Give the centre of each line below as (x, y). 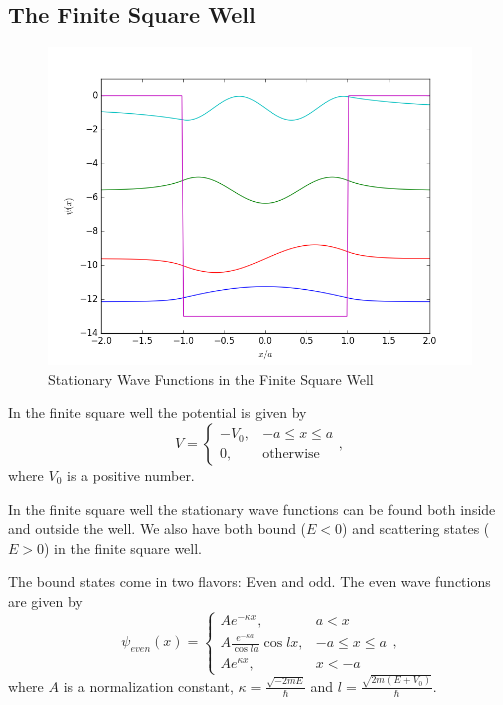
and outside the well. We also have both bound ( (157, 528)
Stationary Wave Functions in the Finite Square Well (211, 378)
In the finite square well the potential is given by (157, 412)
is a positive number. (131, 474)
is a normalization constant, (148, 685)
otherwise (291, 453)
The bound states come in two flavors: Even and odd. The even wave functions (249, 581)
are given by (45, 600)
